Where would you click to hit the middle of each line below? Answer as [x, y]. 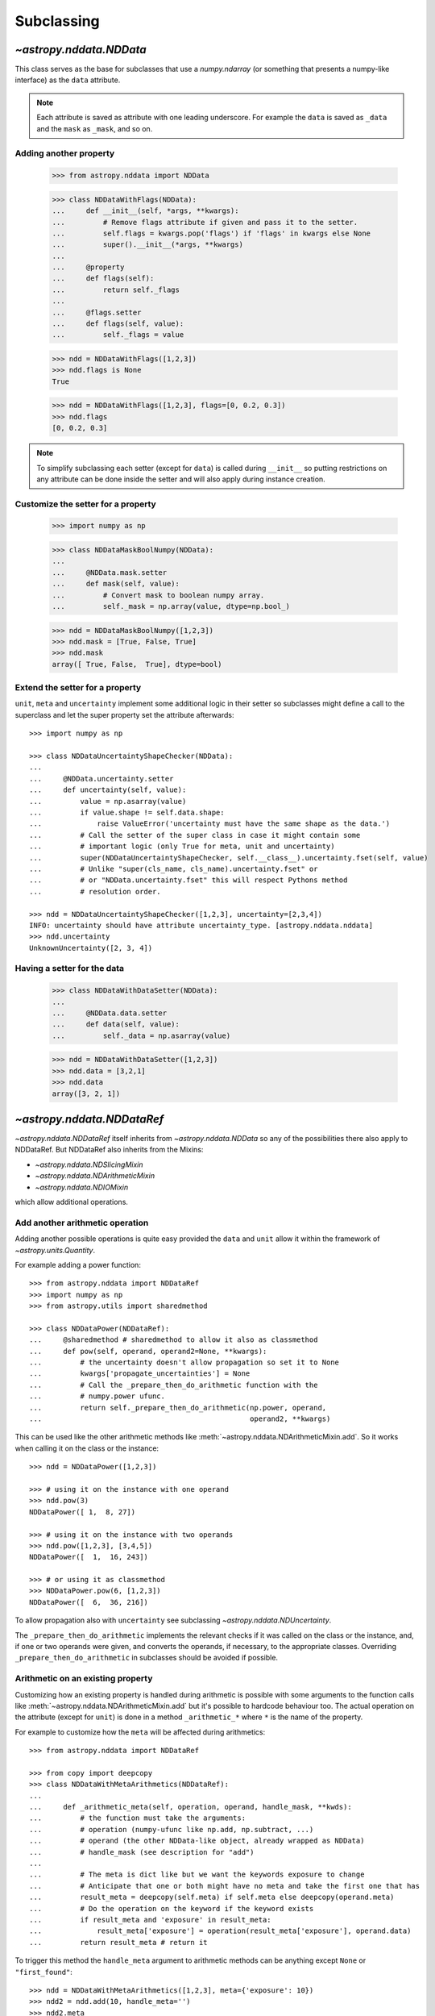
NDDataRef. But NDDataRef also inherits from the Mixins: [109, 1150]
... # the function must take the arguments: [137, 1818]
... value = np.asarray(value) [108, 801]
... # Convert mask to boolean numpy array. [158, 595]
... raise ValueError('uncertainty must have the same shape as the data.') [210, 824]
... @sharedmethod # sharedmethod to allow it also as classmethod [174, 1340]
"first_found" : [43, 1972]
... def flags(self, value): [118, 324]
